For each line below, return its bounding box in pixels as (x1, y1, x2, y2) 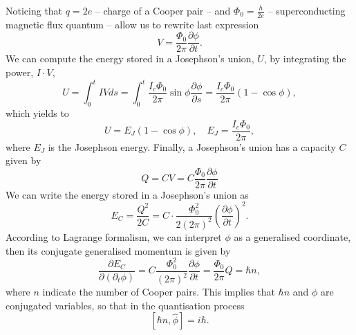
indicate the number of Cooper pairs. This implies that (42, 284, 275, 298)
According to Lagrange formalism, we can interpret (6, 229, 222, 244)
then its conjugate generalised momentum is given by (6, 243, 231, 257)
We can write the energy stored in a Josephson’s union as (6, 187, 249, 201)
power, (6, 65, 34, 80)
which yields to (6, 105, 69, 120)
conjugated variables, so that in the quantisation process (6, 298, 245, 312)
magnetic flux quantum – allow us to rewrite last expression (6, 17, 259, 31)
